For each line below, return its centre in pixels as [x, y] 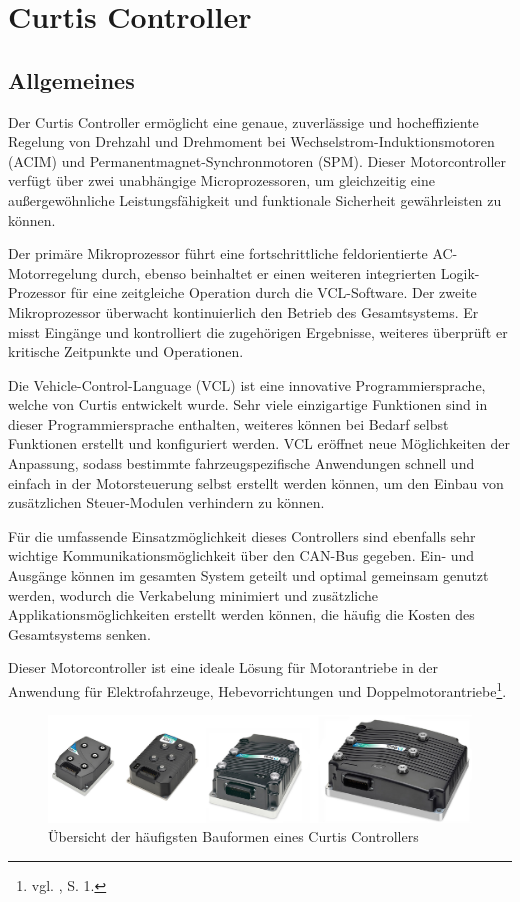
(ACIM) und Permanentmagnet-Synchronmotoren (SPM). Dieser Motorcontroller [257, 160]
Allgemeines [71, 79]
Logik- [460, 272]
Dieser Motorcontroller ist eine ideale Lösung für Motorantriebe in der [223, 667]
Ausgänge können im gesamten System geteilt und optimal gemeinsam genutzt [248, 575]
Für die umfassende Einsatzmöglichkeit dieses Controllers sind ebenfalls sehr [242, 535]
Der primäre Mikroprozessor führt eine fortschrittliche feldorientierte [218, 253]
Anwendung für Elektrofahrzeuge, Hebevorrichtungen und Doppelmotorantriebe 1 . [257, 689]
